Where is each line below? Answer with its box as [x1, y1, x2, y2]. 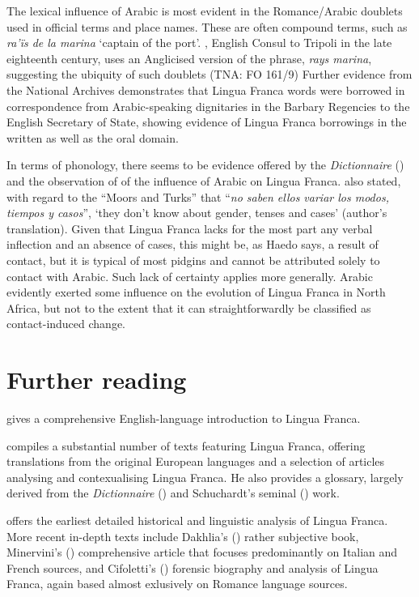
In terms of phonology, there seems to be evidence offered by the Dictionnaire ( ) [6, 156, 404, 173]
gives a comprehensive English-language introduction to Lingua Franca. [6, 410, 361, 426]
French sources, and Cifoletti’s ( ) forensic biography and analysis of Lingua [6, 559, 379, 576]
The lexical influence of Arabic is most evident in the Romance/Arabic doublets [6, 2, 403, 19]
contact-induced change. [6, 315, 125, 332]
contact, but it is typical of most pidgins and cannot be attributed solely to [6, 251, 380, 268]
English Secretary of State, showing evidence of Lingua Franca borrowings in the [6, 113, 407, 130]
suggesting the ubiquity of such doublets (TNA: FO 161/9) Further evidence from [6, 66, 413, 83]
